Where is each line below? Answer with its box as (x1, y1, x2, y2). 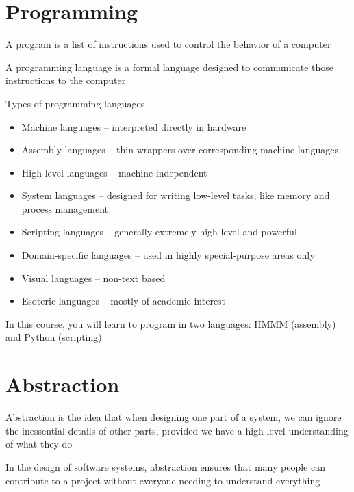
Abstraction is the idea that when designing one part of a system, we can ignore (5, 410, 342, 424)
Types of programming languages (5, 96, 145, 110)
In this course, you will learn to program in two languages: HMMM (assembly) (5, 316, 336, 331)
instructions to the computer (5, 73, 126, 88)
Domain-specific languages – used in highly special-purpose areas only (21, 248, 315, 262)
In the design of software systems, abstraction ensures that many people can (5, 459, 325, 474)
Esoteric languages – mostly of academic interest (21, 294, 226, 308)
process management (21, 201, 108, 216)
